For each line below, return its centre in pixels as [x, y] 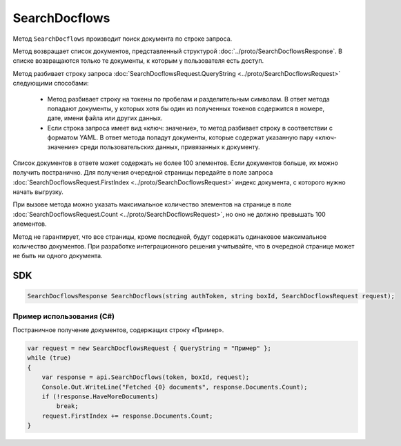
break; [67, 406]
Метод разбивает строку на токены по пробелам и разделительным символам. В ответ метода [189, 99]
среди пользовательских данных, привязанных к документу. [170, 147]
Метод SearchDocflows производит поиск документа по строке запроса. [123, 39]
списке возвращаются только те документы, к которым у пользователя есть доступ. [138, 61]
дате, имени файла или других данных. [105, 118]
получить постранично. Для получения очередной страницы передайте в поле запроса [143, 173]
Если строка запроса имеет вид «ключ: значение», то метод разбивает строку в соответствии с [190, 128]
